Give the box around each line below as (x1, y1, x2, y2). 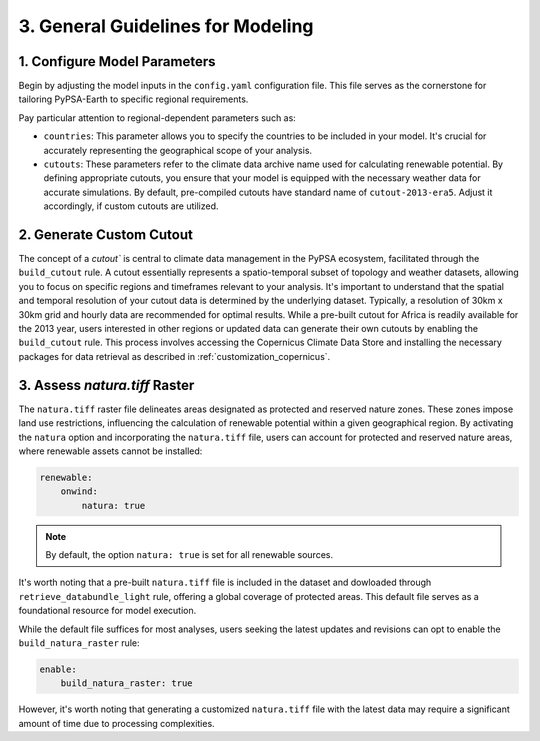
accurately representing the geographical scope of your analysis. (43, 144, 313, 156)
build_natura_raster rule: (18, 637, 140, 649)
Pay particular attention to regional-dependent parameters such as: (18, 111, 297, 124)
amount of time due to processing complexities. (18, 717, 215, 729)
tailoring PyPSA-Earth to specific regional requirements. (18, 93, 249, 105)
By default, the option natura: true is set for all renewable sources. (45, 549, 334, 561)
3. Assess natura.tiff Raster (18, 376, 195, 394)
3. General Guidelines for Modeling (18, 15, 314, 37)
